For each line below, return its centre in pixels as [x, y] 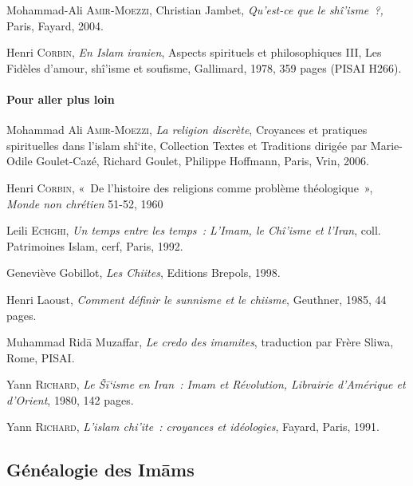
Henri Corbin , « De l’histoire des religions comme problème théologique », [190, 187]
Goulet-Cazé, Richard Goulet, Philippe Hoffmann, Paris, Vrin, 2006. [203, 161]
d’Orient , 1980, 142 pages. [70, 399]
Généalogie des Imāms [100, 470]
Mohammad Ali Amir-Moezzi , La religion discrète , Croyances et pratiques [187, 130]
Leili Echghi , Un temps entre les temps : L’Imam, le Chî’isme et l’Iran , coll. [194, 230]
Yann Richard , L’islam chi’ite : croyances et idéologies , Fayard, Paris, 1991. [193, 427]
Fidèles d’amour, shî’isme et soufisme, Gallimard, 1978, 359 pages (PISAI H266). [204, 67]
